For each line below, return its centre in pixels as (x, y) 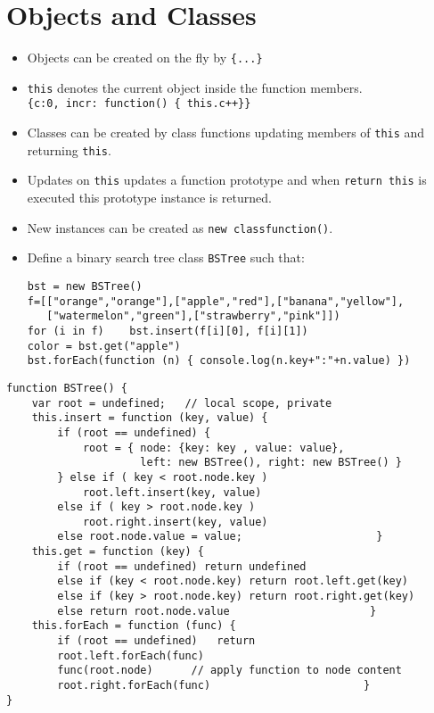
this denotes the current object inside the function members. (195, 87)
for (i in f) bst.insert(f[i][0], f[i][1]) (168, 331)
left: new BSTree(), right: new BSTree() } (271, 463)
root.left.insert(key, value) (172, 492)
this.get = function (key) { (118, 552)
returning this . (69, 149)
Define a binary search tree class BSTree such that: (166, 257)
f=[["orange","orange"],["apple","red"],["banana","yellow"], (216, 301)
